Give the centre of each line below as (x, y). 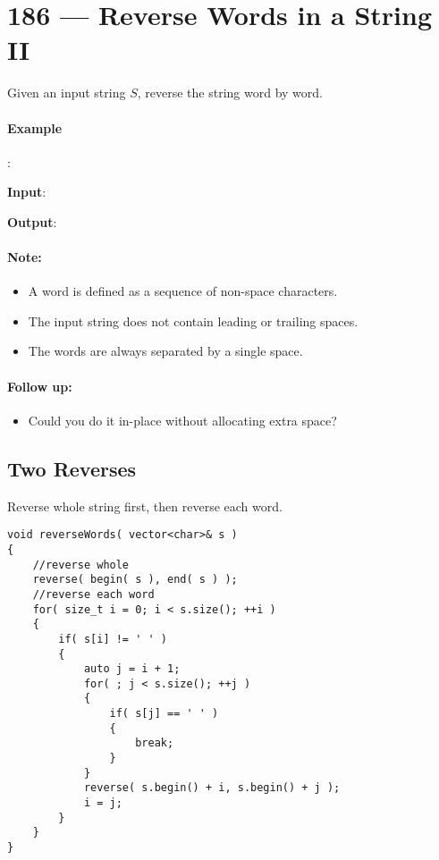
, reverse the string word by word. (230, 93)
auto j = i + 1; (132, 669)
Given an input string (67, 93)
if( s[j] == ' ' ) (164, 714)
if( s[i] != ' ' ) (113, 639)
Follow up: (40, 386)
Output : (32, 221)
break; (155, 743)
